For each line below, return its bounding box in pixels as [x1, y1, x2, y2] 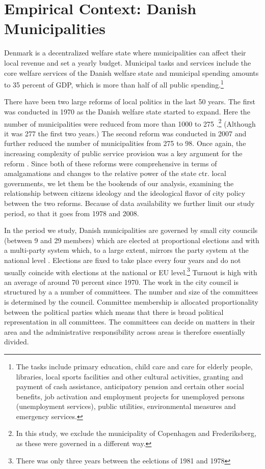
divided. [4, 336, 29, 347]
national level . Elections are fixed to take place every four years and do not [4, 254, 241, 265]
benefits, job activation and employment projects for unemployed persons [16, 391, 245, 401]
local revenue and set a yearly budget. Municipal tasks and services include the [4, 57, 251, 68]
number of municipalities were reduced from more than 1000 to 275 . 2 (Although [4, 116, 256, 129]
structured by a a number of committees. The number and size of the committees [4, 286, 258, 297]
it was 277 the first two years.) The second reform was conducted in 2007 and [4, 128, 247, 138]
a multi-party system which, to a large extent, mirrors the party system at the [4, 245, 249, 255]
